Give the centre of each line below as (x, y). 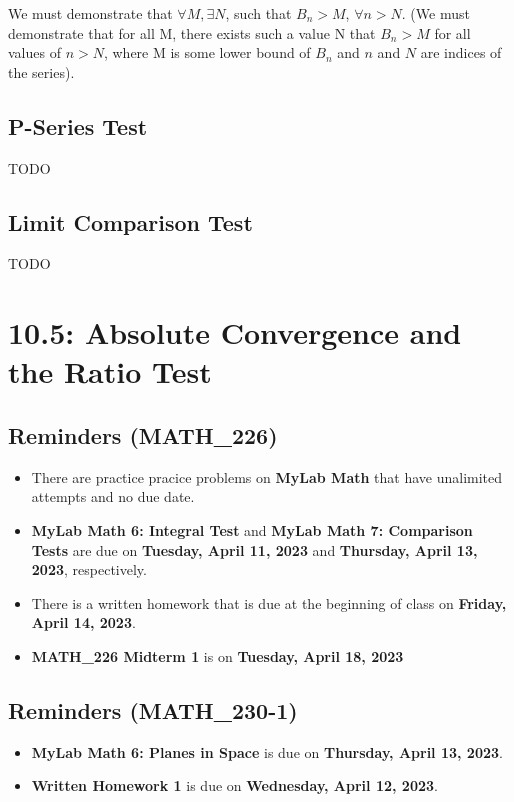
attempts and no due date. (113, 496)
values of (34, 52)
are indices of (461, 52)
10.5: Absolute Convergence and (235, 332)
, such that (258, 13)
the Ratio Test (110, 371)
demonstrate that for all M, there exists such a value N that (192, 32)
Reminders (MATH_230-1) (153, 709)
